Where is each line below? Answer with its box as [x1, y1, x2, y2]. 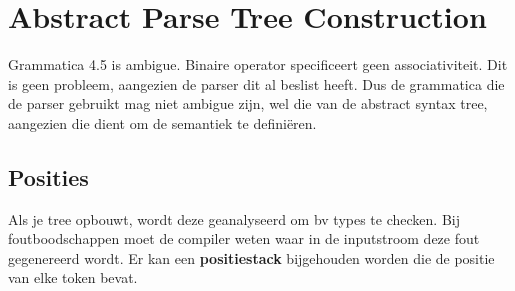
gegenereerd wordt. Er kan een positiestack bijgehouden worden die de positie [8, 247, 495, 268]
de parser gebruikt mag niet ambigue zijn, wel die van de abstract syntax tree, [8, 93, 488, 114]
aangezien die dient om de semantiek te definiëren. [8, 112, 317, 133]
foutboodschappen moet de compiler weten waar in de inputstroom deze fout [8, 228, 480, 249]
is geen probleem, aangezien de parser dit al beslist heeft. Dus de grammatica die [8, 73, 505, 94]
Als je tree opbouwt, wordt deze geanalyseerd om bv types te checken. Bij [8, 208, 460, 229]
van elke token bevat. [8, 267, 138, 288]
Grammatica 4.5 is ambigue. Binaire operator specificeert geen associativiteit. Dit [8, 54, 508, 75]
